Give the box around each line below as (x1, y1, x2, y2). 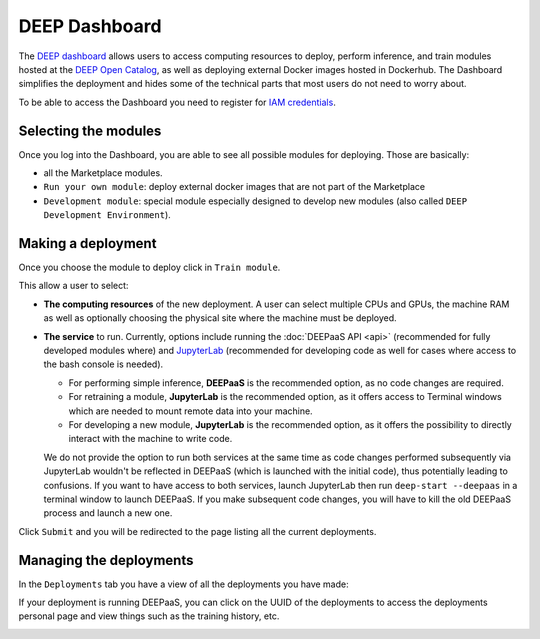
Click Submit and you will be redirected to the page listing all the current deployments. (18, 525, 377, 537)
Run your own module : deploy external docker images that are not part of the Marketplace (43, 181, 425, 193)
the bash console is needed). (43, 358, 164, 370)
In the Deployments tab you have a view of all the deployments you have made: (18, 578, 349, 590)
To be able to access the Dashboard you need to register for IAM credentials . (18, 96, 337, 108)
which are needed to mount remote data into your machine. (68, 405, 314, 417)
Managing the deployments (18, 551, 194, 569)
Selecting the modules (18, 122, 162, 139)
